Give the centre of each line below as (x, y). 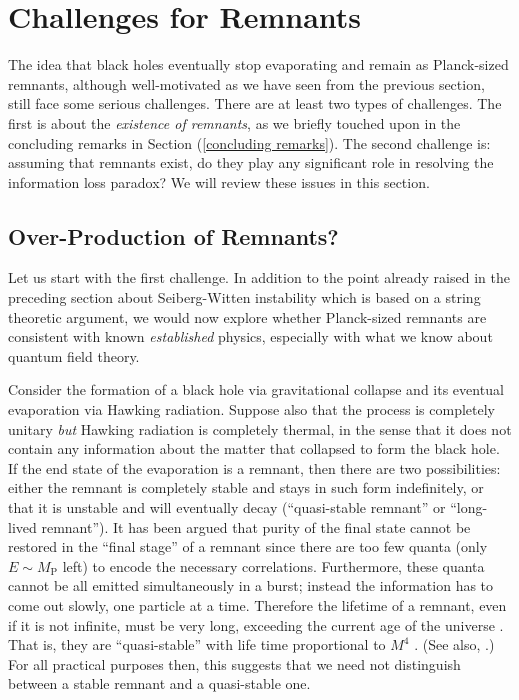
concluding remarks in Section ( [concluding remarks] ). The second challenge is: (249, 142)
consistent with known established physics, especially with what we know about (250, 336)
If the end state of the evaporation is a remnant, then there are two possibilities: (254, 467)
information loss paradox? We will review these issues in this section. (219, 181)
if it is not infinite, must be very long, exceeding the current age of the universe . (256, 624)
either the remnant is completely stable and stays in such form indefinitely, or (246, 487)
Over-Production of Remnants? (173, 235)
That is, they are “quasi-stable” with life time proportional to (197, 644)
